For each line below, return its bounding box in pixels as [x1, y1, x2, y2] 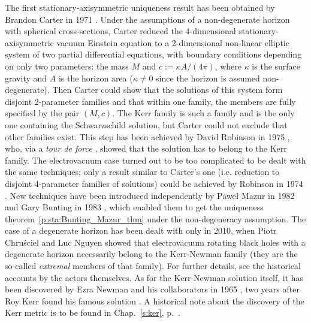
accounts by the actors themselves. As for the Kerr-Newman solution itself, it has [5, 271, 304, 283]
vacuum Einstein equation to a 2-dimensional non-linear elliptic [56, 36, 289, 49]
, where [215, 59, 241, 72]
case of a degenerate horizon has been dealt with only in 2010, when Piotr [5, 224, 277, 237]
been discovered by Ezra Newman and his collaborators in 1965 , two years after [5, 283, 300, 295]
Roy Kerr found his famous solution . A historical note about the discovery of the [5, 294, 304, 307]
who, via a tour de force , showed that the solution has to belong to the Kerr [5, 142, 287, 155]
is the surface [252, 59, 301, 72]
